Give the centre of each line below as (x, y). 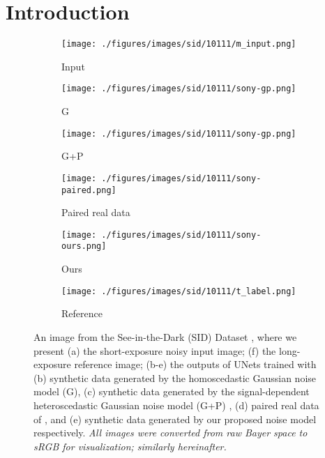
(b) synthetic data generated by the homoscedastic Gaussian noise (175, 377)
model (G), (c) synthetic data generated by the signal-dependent (172, 391)
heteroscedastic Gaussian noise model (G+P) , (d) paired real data (176, 405)
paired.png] (89, 190)
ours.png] (84, 246)
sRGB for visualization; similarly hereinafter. (130, 446)
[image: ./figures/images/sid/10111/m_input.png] (179, 44)
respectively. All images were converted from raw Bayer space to (171, 433)
